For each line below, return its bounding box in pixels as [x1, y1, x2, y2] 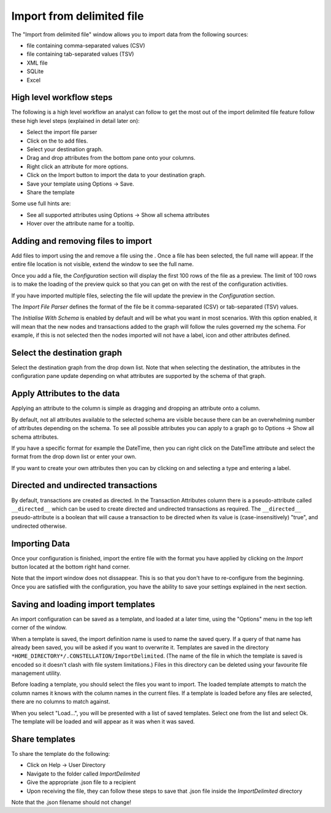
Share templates [11, 734, 76, 744]
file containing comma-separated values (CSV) [26, 42, 145, 49]
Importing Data [11, 538, 70, 549]
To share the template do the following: [11, 750, 110, 757]
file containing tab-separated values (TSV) [26, 50, 134, 58]
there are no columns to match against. [11, 698, 110, 705]
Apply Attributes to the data [11, 388, 120, 399]
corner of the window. [11, 624, 67, 631]
